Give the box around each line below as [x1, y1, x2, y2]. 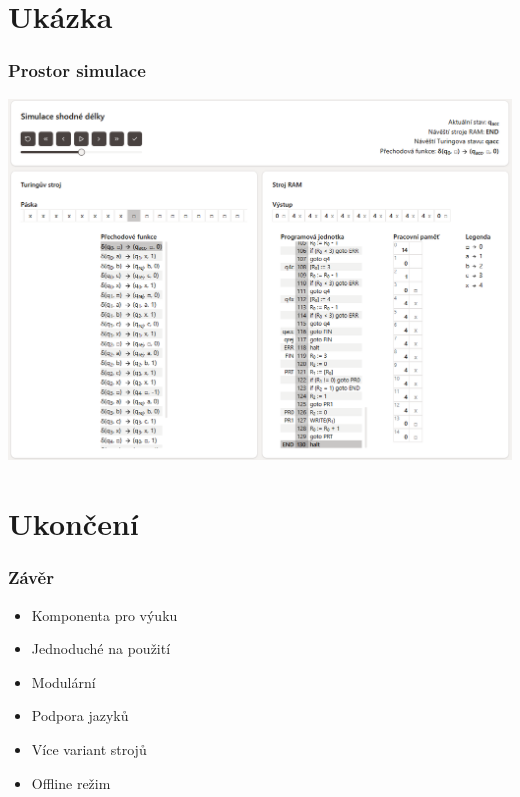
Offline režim [31, 772, 111, 793]
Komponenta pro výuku [31, 604, 178, 625]
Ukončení [8, 503, 139, 544]
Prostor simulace [8, 58, 146, 83]
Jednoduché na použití [31, 638, 171, 659]
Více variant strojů [31, 738, 147, 759]
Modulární [31, 671, 96, 692]
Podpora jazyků [31, 705, 129, 726]
